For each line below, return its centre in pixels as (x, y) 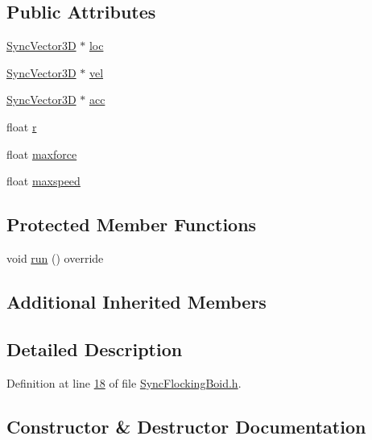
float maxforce (42, 154)
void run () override (55, 257)
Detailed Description (95, 349)
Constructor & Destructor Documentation (186, 426)
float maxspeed (43, 181)
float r (22, 126)
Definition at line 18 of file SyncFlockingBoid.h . (124, 382)
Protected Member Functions (132, 224)
